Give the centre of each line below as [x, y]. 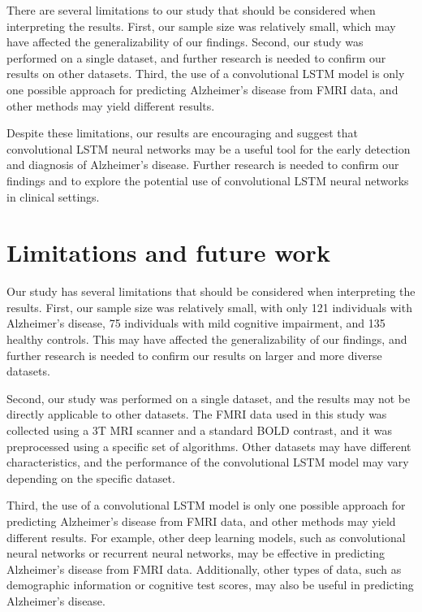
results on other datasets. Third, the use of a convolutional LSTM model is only [206, 74]
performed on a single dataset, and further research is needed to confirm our [196, 57]
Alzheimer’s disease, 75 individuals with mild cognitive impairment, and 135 [196, 323]
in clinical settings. [53, 196]
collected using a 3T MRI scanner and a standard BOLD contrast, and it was [199, 430]
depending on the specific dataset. [91, 477]
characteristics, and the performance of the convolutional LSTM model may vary [208, 462]
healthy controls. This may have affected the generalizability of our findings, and [207, 339]
